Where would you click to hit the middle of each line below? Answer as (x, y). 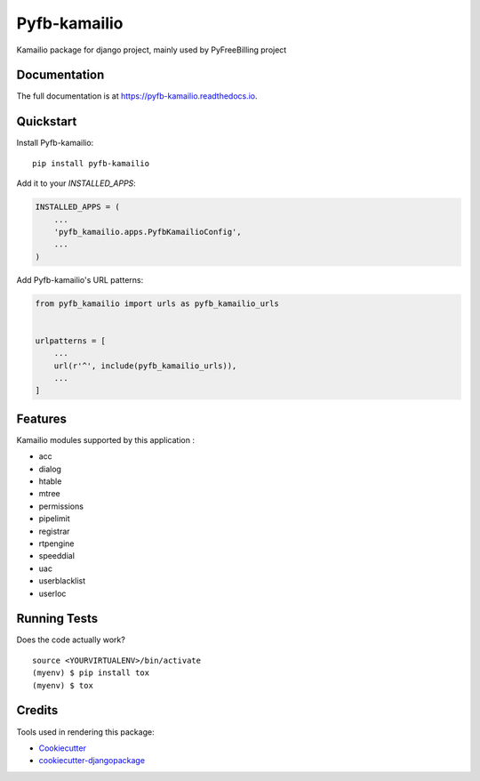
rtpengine (56, 543)
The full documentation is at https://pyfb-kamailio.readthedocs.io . (137, 96)
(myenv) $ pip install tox (91, 673)
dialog (50, 469)
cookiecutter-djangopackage (92, 761)
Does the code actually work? (71, 640)
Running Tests (57, 619)
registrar (54, 531)
